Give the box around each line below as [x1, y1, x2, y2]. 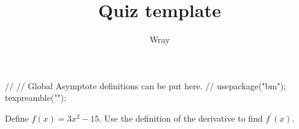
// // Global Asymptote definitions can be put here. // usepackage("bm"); [5, 79, 286, 92]
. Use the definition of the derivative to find [99, 111, 263, 124]
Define [5, 111, 29, 124]
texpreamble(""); [5, 91, 66, 104]
